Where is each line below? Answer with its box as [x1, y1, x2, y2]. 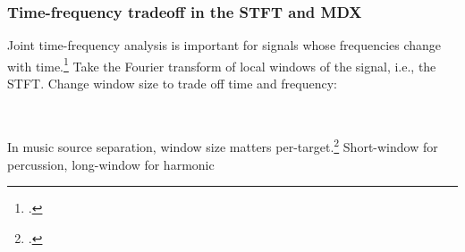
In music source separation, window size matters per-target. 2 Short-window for [7, 135, 438, 155]
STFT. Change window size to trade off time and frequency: [7, 74, 337, 93]
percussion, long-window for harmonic [7, 155, 215, 173]
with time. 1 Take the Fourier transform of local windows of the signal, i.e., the [7, 54, 436, 75]
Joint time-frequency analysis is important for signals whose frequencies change [7, 36, 442, 55]
